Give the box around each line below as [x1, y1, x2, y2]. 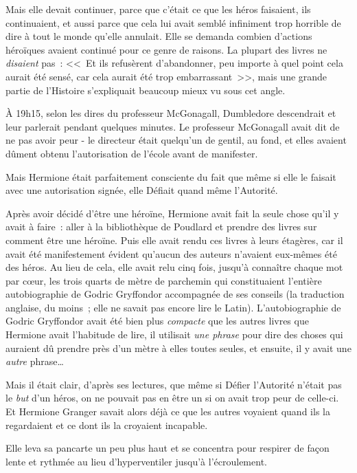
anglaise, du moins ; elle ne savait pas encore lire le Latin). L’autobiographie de [5, 300, 341, 314]
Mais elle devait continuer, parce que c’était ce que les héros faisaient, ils [5, 2, 311, 16]
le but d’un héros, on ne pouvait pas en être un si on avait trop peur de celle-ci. [5, 390, 339, 405]
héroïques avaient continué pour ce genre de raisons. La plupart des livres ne [5, 42, 327, 56]
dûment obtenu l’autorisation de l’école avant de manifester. [5, 146, 258, 160]
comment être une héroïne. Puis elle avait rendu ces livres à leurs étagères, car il [5, 232, 343, 247]
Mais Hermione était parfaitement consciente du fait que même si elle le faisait [5, 169, 336, 184]
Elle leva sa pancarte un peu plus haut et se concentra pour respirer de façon [5, 441, 330, 455]
